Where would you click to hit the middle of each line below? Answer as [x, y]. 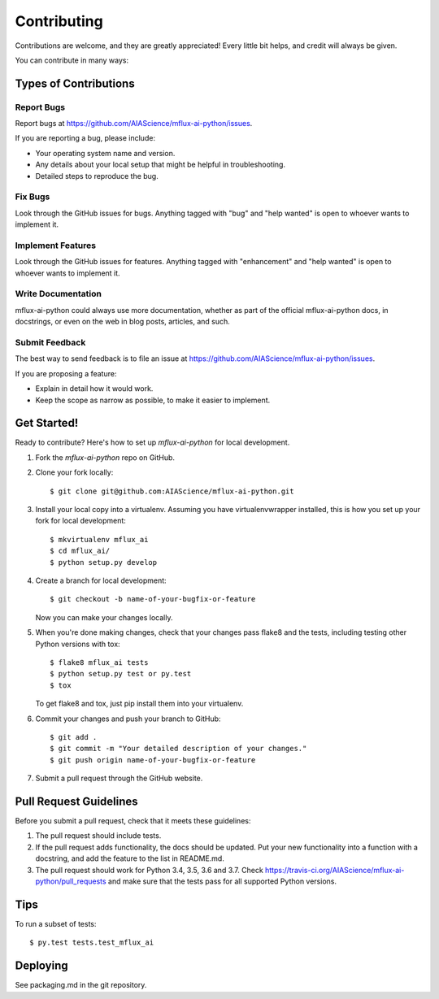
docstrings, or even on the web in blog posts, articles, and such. [123, 322]
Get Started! [47, 423]
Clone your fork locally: [74, 472]
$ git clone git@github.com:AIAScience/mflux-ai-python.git [172, 491]
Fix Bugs [33, 197]
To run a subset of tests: [56, 923]
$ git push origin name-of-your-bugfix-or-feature [153, 760]
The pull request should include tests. [98, 836]
